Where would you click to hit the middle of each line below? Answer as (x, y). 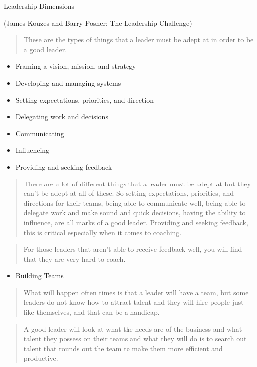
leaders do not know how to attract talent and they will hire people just (133, 302)
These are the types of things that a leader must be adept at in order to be (138, 40)
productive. (41, 358)
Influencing (33, 150)
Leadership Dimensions (39, 6)
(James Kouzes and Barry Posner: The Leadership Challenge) (98, 23)
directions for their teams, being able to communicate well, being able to (134, 203)
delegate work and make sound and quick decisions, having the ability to (134, 213)
